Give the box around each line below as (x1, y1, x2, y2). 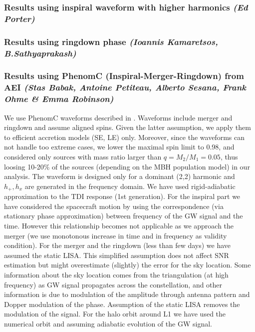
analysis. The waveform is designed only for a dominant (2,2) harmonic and (4, 171, 235, 181)
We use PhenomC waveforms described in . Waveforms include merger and (4, 112, 233, 122)
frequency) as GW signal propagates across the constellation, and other (4, 279, 223, 289)
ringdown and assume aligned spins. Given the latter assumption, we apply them (4, 122, 251, 132)
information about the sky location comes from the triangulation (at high (4, 269, 229, 279)
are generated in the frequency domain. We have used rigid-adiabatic (24, 180, 236, 191)
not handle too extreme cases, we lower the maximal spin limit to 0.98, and (4, 141, 235, 152)
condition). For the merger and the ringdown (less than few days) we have (4, 240, 231, 250)
